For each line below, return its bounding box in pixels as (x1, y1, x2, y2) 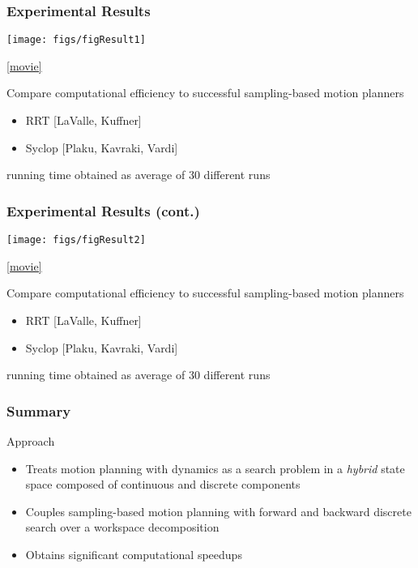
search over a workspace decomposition (25, 519, 220, 536)
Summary (6, 400, 71, 421)
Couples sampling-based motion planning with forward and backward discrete (25, 502, 412, 519)
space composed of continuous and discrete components (25, 476, 301, 493)
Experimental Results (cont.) (6, 200, 200, 220)
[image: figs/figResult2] (6, 234, 146, 246)
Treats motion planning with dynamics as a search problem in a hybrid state (25, 459, 405, 476)
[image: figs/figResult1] (6, 34, 146, 46)
